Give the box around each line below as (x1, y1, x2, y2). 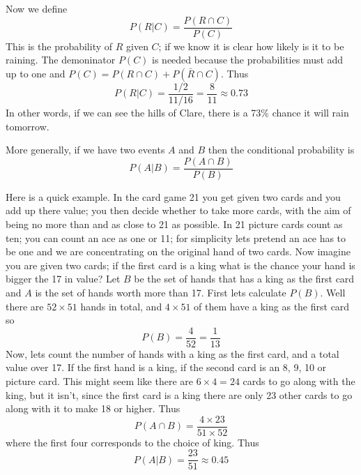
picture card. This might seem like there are (6, 373, 193, 388)
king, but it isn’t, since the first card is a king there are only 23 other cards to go (6, 387, 353, 402)
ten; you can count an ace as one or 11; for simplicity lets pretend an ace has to (6, 230, 346, 245)
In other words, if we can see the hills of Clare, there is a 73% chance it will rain (6, 105, 349, 119)
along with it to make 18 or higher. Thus (6, 401, 180, 416)
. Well (320, 285, 346, 299)
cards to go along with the (243, 373, 355, 388)
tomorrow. (6, 119, 49, 133)
